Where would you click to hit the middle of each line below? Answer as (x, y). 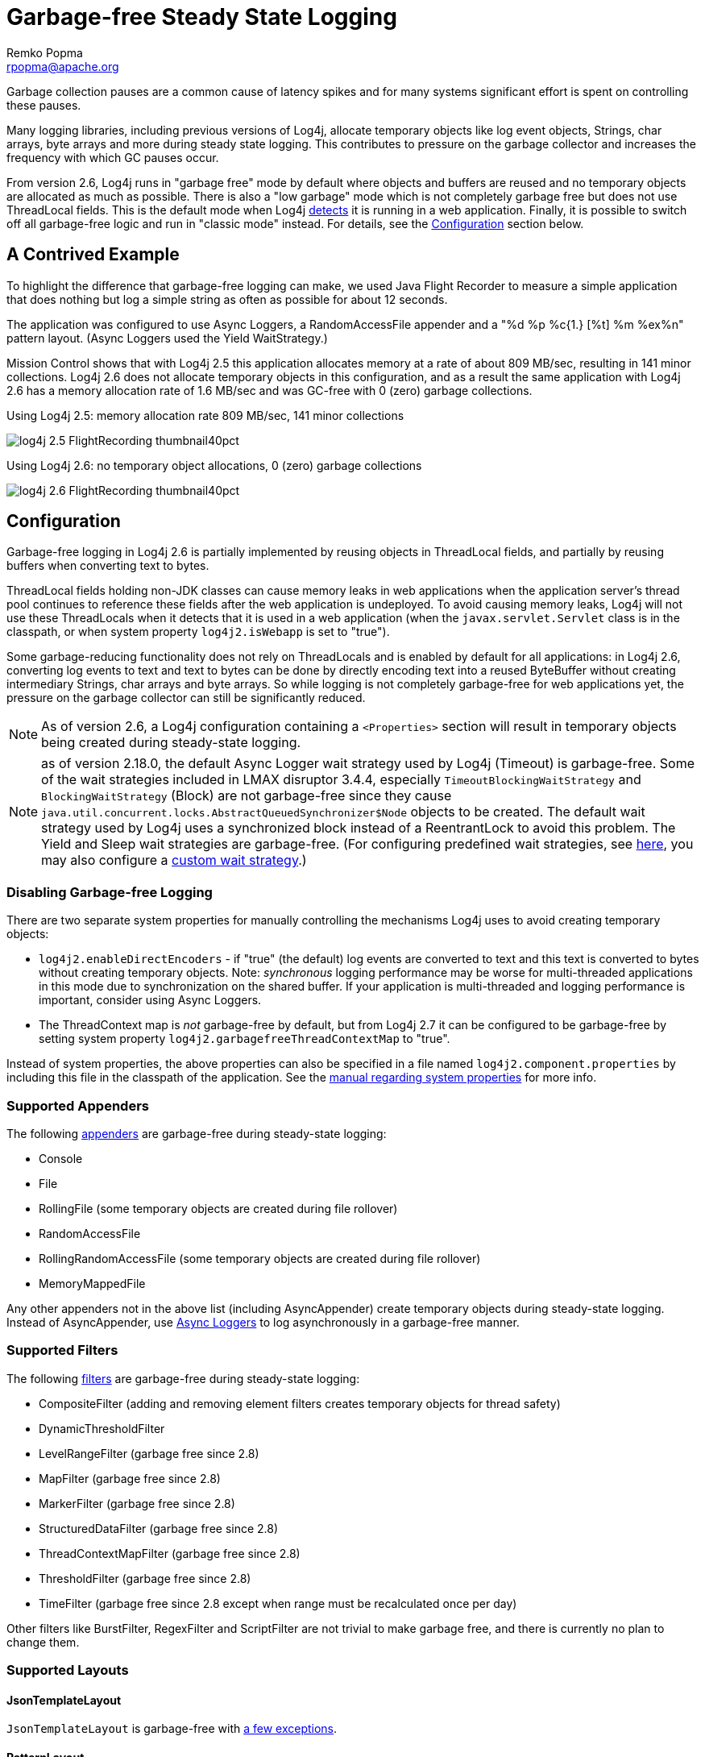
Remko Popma (45, 52)
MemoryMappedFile (92, 1283)
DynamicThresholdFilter (102, 1428)
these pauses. (44, 105)
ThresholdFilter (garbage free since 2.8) (145, 1578)
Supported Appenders (78, 1105)
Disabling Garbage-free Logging (110, 892)
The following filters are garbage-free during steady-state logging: (183, 1378)
